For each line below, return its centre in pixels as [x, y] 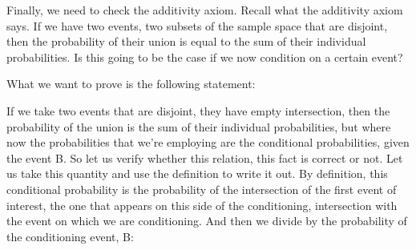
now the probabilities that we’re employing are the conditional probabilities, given [208, 142]
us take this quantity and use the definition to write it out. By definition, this [197, 173]
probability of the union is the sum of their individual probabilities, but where [199, 126]
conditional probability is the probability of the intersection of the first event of [202, 189]
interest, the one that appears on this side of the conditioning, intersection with [202, 205]
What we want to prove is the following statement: [131, 84]
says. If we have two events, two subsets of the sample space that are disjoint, [197, 25]
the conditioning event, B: [70, 236]
